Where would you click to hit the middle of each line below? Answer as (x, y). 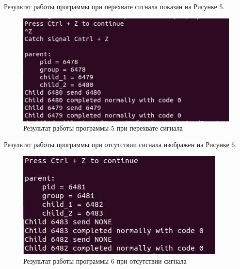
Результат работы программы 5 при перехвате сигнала (103, 128)
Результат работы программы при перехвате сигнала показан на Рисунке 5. (114, 6)
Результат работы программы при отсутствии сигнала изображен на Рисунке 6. (120, 144)
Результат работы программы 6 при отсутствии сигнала (105, 261)
